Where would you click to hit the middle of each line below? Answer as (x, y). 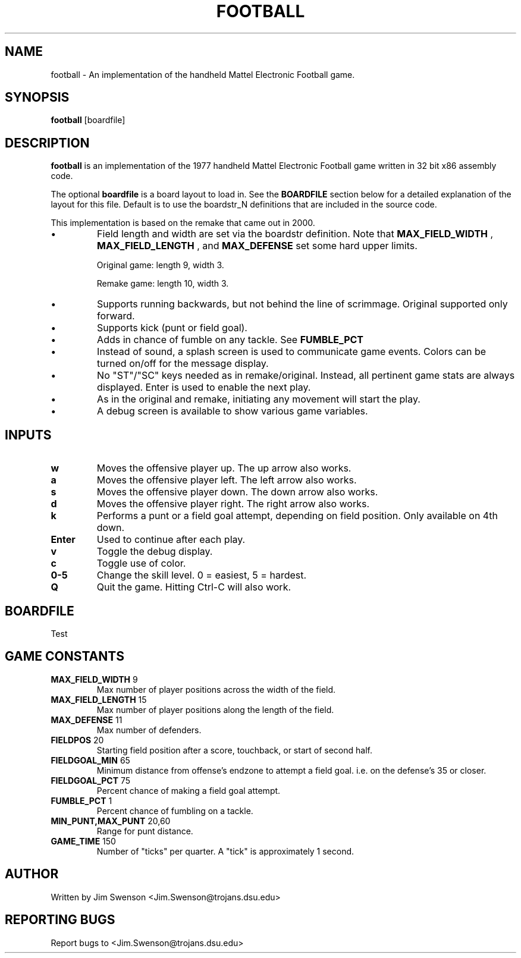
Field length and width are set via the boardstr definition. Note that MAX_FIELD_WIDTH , (295, 234)
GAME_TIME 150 (83, 841)
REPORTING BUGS (60, 920)
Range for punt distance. (145, 831)
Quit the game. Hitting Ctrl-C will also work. (194, 587)
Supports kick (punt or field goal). (172, 328)
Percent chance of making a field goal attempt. (189, 790)
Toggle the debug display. (155, 552)
